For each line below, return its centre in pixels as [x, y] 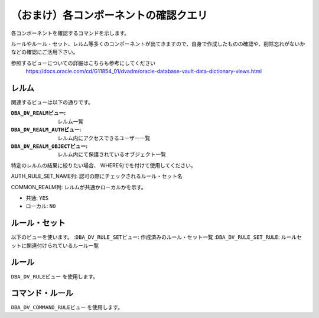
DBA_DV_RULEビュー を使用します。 [55, 276]
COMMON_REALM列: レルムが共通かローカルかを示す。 [79, 187]
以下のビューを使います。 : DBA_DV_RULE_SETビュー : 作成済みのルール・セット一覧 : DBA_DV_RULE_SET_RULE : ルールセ [157, 237]
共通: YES [37, 197]
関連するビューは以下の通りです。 [52, 102]
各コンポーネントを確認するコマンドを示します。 [70, 33]
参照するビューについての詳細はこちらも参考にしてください [83, 63]
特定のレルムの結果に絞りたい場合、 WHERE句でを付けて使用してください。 [103, 165]
